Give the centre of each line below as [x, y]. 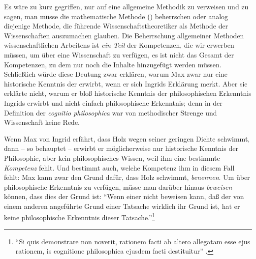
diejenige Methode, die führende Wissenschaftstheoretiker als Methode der [116, 26]
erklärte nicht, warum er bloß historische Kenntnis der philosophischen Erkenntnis [128, 93]
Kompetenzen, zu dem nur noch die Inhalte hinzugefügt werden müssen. [113, 64]
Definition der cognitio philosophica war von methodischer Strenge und [111, 112]
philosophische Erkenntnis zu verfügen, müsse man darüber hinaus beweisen [118, 187]
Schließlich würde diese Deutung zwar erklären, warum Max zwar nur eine [116, 74]
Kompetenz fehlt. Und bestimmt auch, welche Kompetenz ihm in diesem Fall [119, 167]
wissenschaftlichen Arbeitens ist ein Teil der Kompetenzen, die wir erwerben [119, 45]
